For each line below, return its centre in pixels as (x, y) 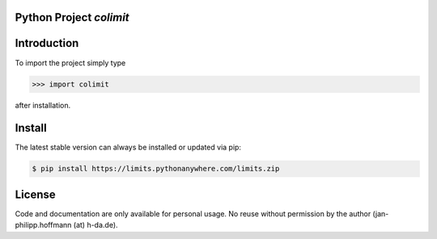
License (35, 194)
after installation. (43, 105)
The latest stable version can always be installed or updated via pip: (128, 147)
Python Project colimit (72, 17)
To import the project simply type (70, 63)
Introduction (47, 43)
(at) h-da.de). (95, 225)
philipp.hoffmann (43, 225)
